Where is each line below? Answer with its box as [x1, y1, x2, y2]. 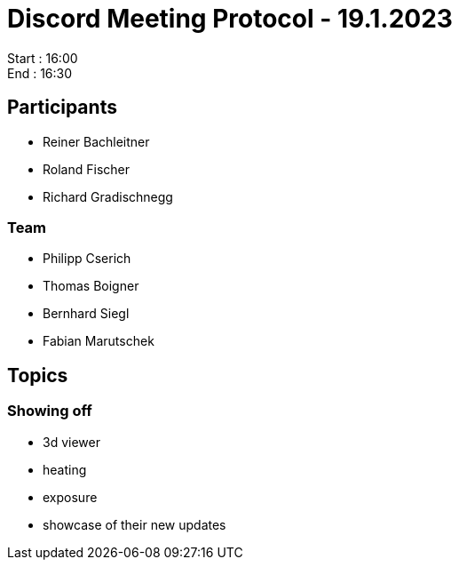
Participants [7, 96, 117, 119]
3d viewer [43, 434, 100, 450]
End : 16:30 [7, 65, 73, 81]
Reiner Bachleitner [43, 133, 150, 149]
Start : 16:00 [7, 50, 78, 66]
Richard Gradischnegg [43, 188, 173, 204]
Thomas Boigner [43, 278, 139, 294]
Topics [7, 363, 68, 387]
